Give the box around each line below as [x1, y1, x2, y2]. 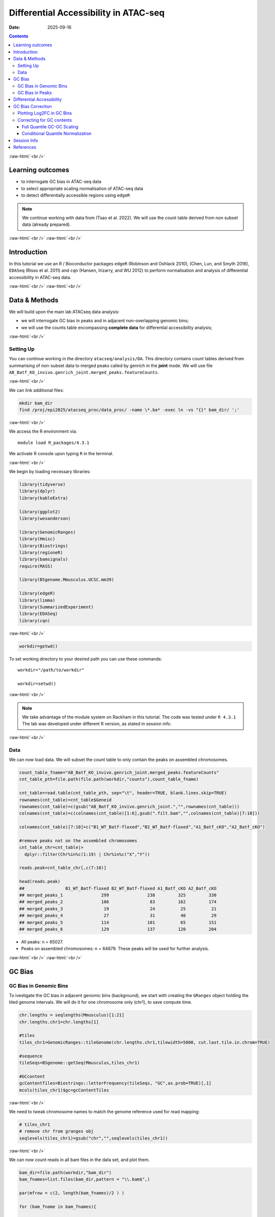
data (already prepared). [22, 221, 71, 227]
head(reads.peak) [19, 879, 61, 885]
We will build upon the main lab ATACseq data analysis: [9, 309, 120, 314]
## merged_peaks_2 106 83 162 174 [19, 899, 217, 905]
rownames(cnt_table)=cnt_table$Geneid [19, 797, 112, 803]
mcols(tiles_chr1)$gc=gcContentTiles [19, 1087, 109, 1093]
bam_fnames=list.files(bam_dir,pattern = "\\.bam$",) [19, 1177, 150, 1182]
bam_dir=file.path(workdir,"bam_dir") [19, 1170, 112, 1176]
